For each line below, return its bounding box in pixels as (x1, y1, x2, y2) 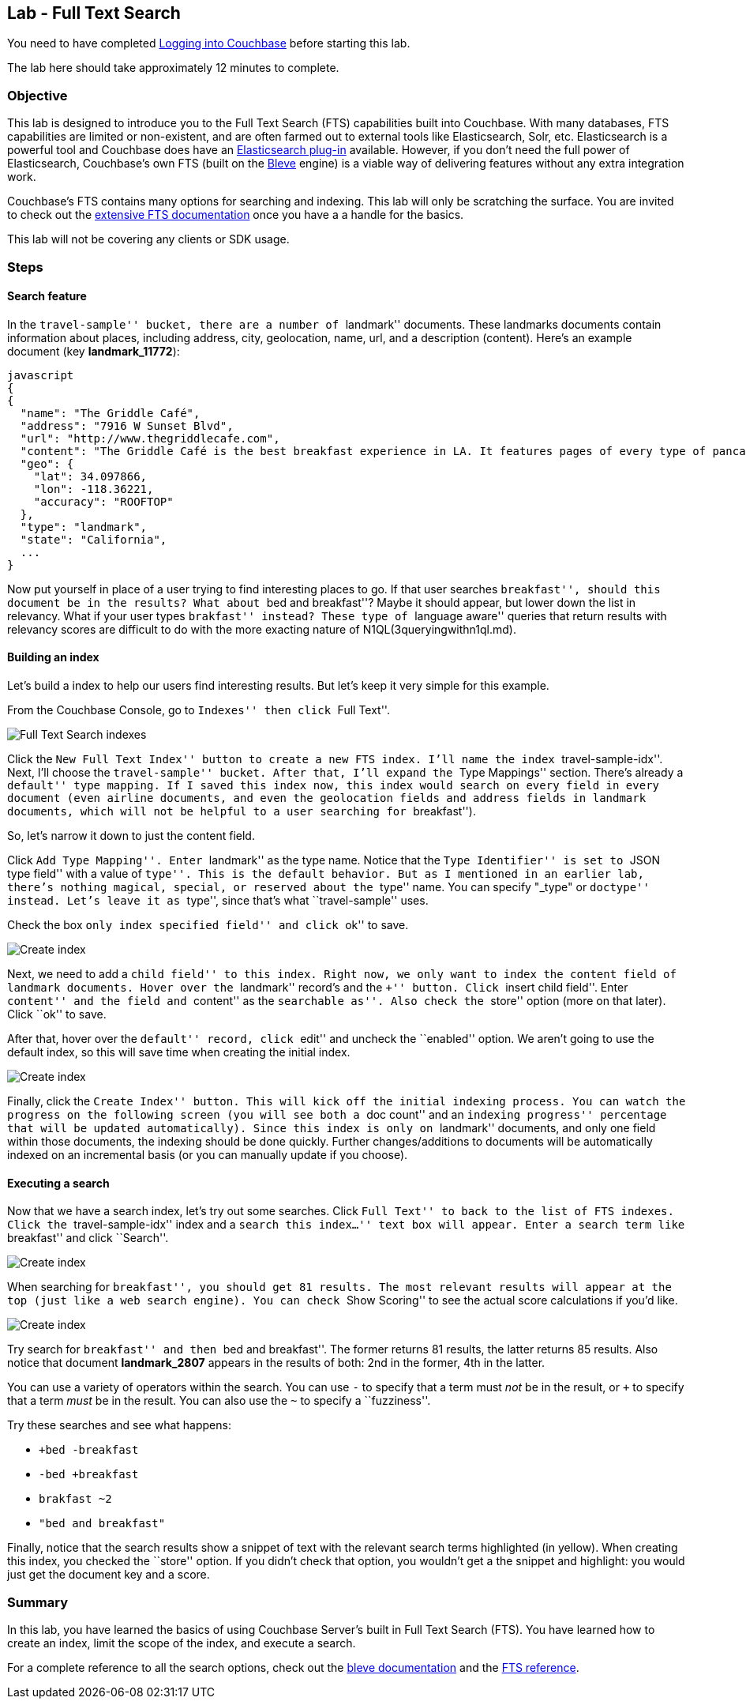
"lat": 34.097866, (33, 469, 148, 483)
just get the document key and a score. (7, 1568, 210, 1582)
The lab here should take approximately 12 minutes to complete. (7, 61, 339, 75)
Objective (7, 87, 68, 104)
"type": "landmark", (20, 520, 148, 533)
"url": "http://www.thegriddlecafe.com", (20, 431, 280, 445)
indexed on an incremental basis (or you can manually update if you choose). (7, 1147, 408, 1161)
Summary (7, 1594, 69, 1610)
